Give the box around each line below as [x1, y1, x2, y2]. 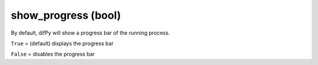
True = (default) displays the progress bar [11, 40, 114, 47]
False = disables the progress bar [11, 50, 95, 58]
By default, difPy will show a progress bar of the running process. [11, 29, 170, 36]
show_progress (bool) [11, 9, 121, 22]
